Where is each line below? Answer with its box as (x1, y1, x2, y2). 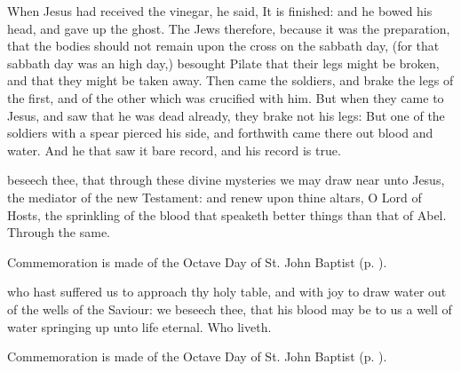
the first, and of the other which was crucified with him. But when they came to (7, 88, 444, 107)
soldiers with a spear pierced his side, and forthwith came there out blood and (7, 123, 433, 142)
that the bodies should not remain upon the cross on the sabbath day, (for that (7, 36, 440, 55)
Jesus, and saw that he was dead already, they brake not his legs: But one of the (7, 106, 445, 124)
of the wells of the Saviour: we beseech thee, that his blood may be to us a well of (7, 299, 452, 318)
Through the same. (7, 223, 111, 241)
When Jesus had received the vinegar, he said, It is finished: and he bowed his (7, 2, 433, 20)
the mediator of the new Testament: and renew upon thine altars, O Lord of (7, 187, 422, 206)
